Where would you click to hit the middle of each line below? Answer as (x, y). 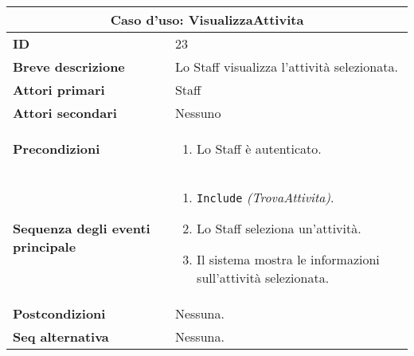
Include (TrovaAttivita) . (266, 197)
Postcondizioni (59, 313)
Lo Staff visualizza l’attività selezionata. (286, 67)
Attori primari (59, 90)
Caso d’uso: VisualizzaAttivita (207, 20)
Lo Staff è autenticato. (259, 149)
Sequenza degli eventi (82, 228)
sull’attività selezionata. (263, 278)
